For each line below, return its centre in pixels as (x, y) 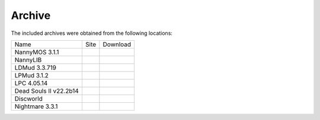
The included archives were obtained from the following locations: (92, 33)
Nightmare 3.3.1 (36, 106)
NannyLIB (28, 60)
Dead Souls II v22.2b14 (47, 90)
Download (117, 44)
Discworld (28, 99)
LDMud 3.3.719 (35, 67)
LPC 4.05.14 (31, 83)
